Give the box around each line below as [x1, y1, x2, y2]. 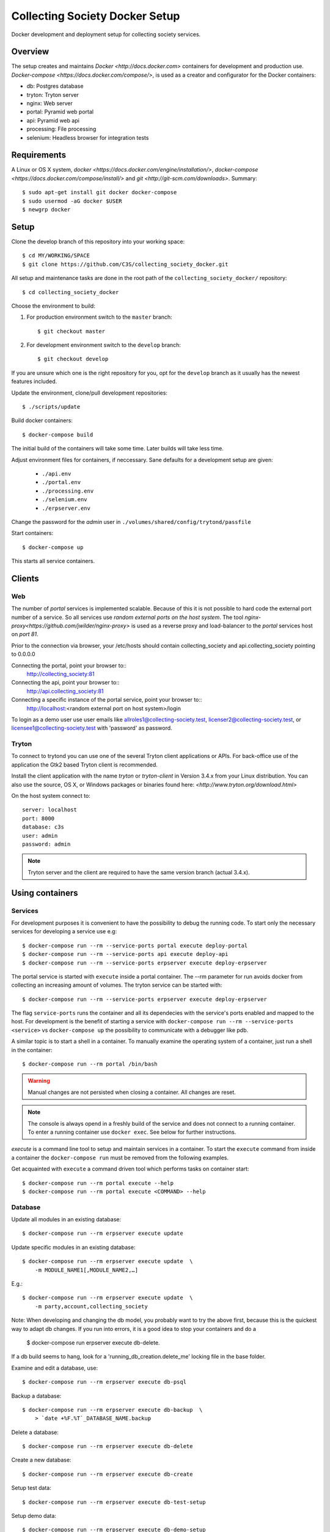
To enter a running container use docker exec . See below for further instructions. [28, 1128, 237, 1136]
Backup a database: [11, 1392, 62, 1400]
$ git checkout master [37, 328, 106, 335]
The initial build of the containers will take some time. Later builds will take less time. [11, 445, 224, 452]
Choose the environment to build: [11, 302, 96, 309]
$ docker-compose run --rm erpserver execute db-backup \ [22, 1406, 203, 1413]
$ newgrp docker [22, 206, 71, 213]
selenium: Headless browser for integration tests [26, 134, 149, 141]
